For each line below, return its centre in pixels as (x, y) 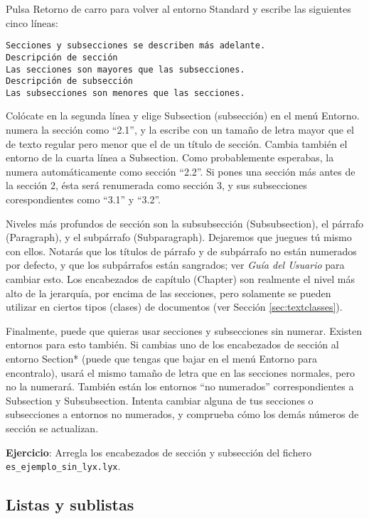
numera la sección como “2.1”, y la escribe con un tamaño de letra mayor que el (180, 130)
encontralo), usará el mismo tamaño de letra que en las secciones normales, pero (180, 372)
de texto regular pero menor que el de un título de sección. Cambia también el (177, 143)
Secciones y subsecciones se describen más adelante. (136, 46)
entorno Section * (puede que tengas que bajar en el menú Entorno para (161, 358)
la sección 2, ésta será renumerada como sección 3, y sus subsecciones (156, 185)
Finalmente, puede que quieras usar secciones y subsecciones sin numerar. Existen (184, 330)
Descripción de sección (62, 57)
